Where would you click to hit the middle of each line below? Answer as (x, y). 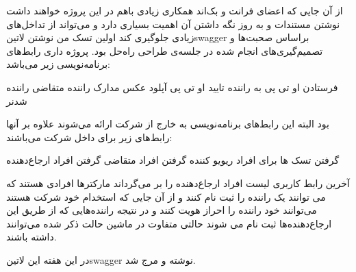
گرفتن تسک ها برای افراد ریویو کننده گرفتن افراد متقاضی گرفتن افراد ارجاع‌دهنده (173, 160)
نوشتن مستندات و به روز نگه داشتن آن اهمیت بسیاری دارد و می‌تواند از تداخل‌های (173, 24)
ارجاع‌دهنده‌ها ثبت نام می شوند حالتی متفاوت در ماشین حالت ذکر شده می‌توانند (169, 223)
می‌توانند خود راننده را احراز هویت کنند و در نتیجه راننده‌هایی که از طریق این (162, 210)
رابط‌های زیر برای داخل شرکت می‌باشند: (89, 137)
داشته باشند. (31, 237)
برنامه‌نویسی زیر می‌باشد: (58, 64)
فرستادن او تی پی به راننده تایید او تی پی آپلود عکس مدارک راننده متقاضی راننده (172, 87)
